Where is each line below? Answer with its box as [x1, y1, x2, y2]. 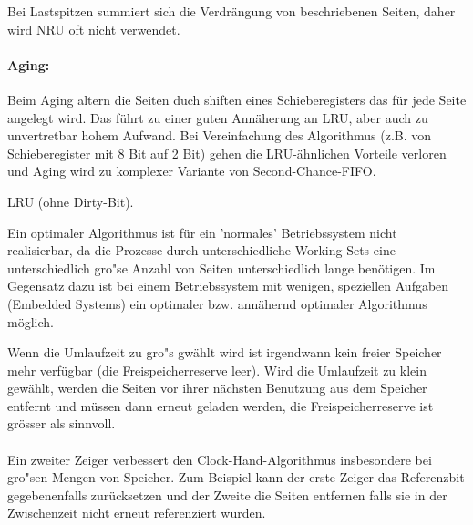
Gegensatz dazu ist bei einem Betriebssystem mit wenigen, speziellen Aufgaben [7, 276, 449, 295]
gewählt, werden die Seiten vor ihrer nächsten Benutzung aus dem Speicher [7, 378, 427, 397]
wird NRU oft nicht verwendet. [7, 19, 180, 38]
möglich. [7, 312, 54, 331]
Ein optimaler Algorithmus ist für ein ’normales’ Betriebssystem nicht [7, 222, 397, 242]
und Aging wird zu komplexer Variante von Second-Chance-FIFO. [7, 161, 376, 180]
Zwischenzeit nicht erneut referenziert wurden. [7, 503, 266, 522]
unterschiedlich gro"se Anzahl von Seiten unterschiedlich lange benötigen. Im [7, 258, 436, 277]
